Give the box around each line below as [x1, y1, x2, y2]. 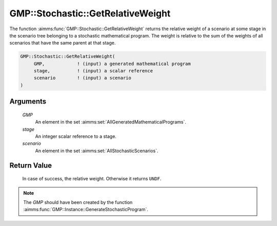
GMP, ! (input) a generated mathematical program [33, 60, 191, 67]
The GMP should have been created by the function [23, 199, 133, 206]
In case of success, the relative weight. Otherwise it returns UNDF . [22, 176, 162, 182]
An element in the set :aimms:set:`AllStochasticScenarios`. [35, 148, 159, 154]
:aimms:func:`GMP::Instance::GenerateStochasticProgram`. [23, 207, 149, 213]
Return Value [9, 161, 52, 170]
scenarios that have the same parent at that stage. [9, 40, 116, 46]
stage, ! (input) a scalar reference [33, 68, 153, 74]
